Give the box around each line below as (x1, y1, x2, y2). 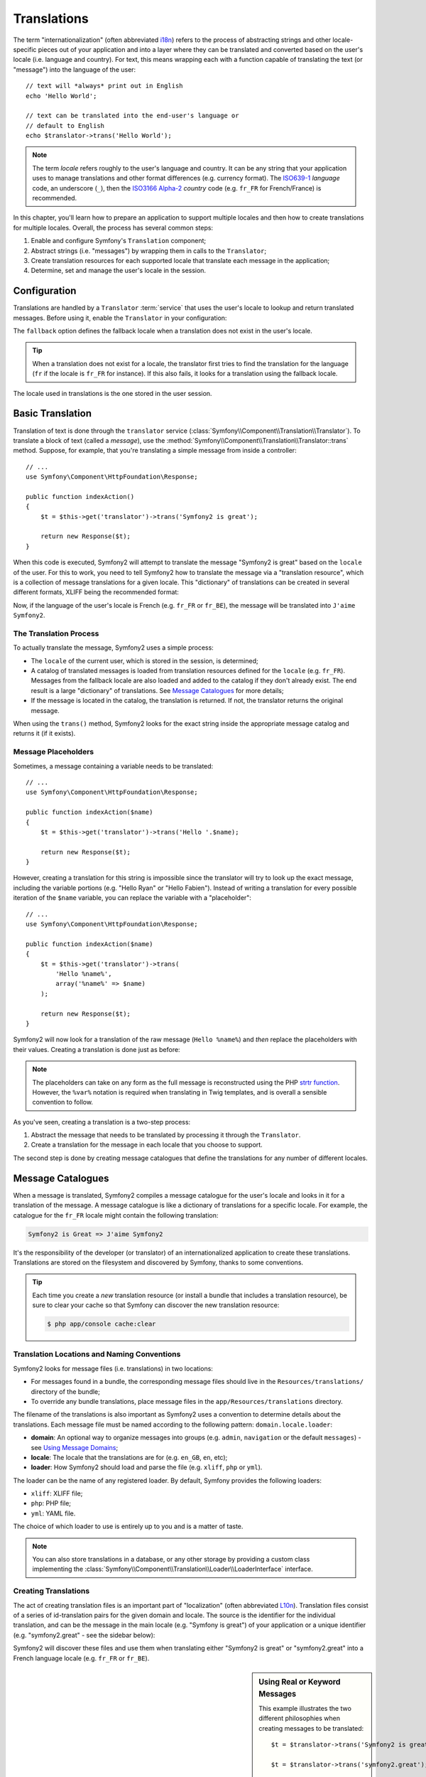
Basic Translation (13, 407, 92, 419)
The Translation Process (13, 628, 99, 638)
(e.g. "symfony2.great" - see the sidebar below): (13, 1631, 155, 1639)
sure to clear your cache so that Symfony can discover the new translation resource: (32, 1301, 280, 1309)
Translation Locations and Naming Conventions (13, 1349, 181, 1359)
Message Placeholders (13, 747, 94, 757)
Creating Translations (13, 1586, 90, 1596)
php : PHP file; (31, 1499, 71, 1508)
